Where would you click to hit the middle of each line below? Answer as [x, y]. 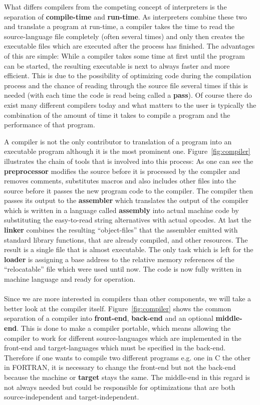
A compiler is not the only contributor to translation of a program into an [118, 141]
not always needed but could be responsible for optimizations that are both [120, 387]
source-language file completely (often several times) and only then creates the [124, 36]
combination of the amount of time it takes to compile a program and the [117, 115]
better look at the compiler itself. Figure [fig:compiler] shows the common [118, 308]
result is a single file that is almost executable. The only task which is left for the [129, 249]
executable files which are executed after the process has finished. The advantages [129, 46]
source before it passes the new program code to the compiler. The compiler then [129, 190]
